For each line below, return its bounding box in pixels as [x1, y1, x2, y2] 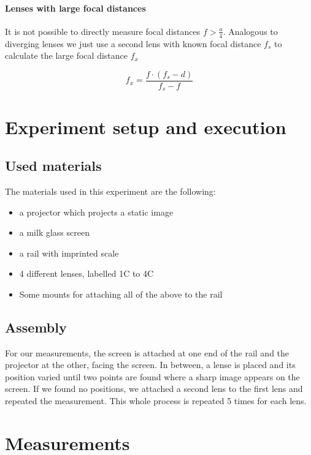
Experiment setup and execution [5, 114, 286, 139]
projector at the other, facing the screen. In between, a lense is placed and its [5, 358, 296, 371]
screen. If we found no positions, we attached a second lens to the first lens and [5, 382, 303, 395]
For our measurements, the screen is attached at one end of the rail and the [5, 346, 290, 359]
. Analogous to [223, 24, 278, 37]
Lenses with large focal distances [5, 1, 146, 14]
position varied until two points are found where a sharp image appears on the [5, 370, 300, 383]
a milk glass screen [19, 226, 90, 239]
